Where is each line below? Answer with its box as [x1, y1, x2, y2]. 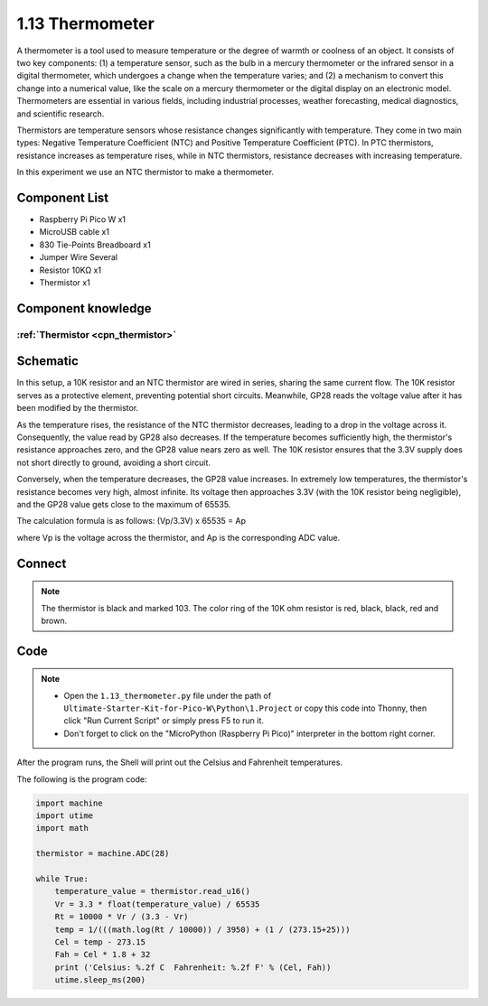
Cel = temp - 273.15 [54, 936, 146, 947]
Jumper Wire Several [39, 252, 117, 263]
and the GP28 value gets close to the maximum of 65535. [16, 498, 231, 509]
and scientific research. [16, 108, 105, 119]
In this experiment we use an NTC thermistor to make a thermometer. [16, 167, 275, 178]
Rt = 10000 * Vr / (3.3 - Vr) [54, 912, 189, 922]
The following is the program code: [16, 773, 147, 785]
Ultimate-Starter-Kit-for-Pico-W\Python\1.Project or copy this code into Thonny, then [63, 703, 427, 713]
